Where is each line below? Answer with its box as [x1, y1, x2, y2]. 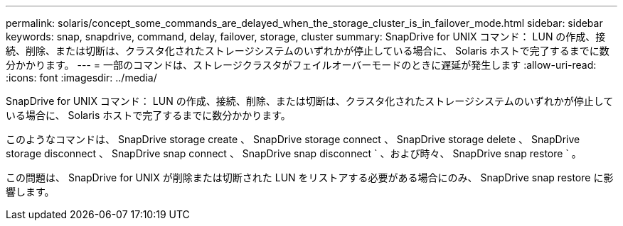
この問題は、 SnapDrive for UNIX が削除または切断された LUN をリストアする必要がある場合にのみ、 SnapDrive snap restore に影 [6, 171, 614, 183]
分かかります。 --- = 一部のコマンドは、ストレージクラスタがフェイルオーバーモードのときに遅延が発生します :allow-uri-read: [6, 59, 597, 71]
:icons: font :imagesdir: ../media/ [6, 72, 157, 84]
